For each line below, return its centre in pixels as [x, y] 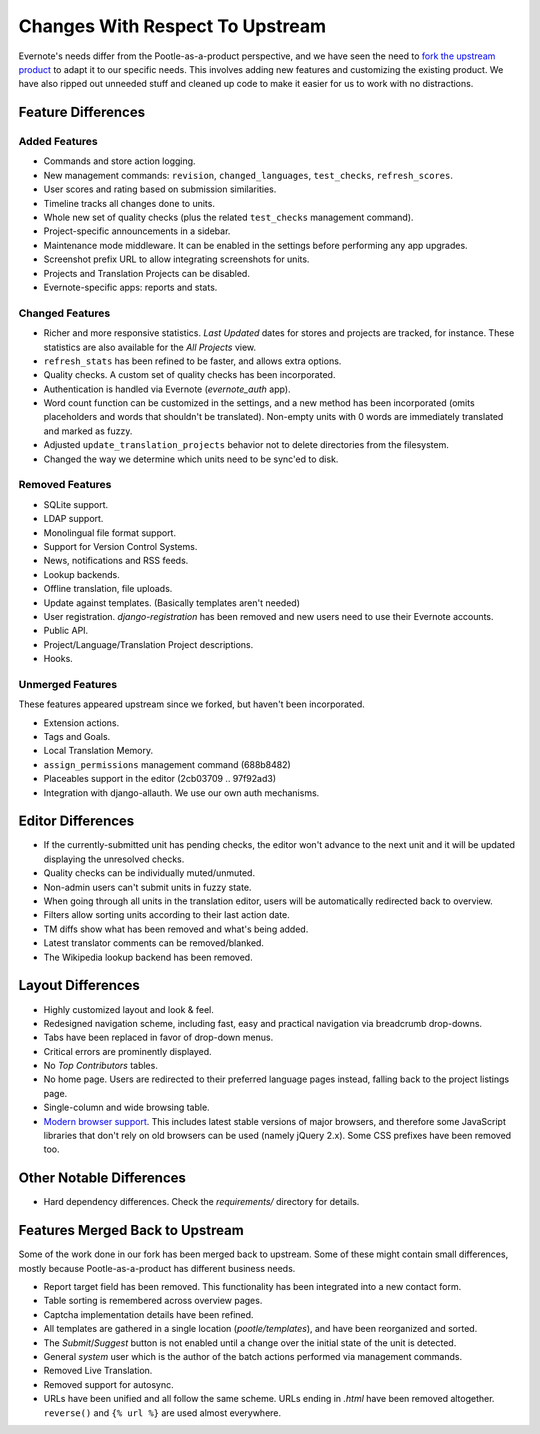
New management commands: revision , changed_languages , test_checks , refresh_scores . [248, 175]
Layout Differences [79, 985]
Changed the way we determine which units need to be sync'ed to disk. [191, 459]
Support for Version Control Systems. [120, 546]
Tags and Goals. [77, 737]
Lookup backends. [81, 574]
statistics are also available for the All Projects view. [150, 347]
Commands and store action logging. [119, 161]
